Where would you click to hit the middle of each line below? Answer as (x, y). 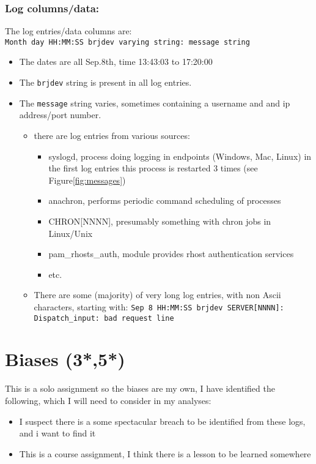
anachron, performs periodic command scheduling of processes (165, 200)
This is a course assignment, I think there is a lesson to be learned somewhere (165, 453)
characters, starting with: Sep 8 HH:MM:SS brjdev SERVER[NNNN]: (159, 306)
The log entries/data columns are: (68, 31)
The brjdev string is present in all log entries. (105, 82)
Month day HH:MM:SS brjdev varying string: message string (127, 42)
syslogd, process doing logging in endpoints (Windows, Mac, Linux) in (180, 156)
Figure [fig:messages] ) (87, 180)
